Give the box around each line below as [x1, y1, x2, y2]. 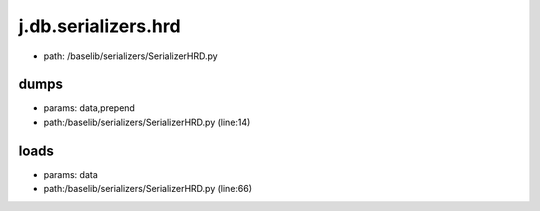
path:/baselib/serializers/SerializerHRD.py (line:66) [43, 183, 253, 195]
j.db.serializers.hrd [18, 15, 181, 37]
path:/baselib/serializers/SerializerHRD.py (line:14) [43, 116, 251, 128]
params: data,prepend [43, 102, 135, 114]
